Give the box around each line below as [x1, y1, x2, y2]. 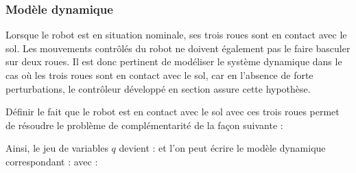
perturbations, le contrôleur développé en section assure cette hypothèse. [5, 81, 311, 95]
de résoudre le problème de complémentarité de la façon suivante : [5, 117, 283, 132]
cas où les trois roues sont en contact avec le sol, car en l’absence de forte [5, 68, 313, 82]
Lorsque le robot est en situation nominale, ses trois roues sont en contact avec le [5, 27, 347, 42]
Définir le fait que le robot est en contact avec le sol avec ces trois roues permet [5, 104, 340, 119]
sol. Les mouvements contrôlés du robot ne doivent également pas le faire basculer [5, 41, 351, 55]
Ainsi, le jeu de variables [5, 141, 108, 155]
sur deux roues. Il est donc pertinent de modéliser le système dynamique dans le [5, 54, 342, 69]
